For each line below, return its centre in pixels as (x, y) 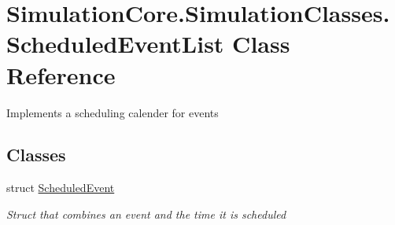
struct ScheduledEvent (61, 188)
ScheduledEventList (115, 44)
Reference (61, 74)
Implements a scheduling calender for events (113, 112)
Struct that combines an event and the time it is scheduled (146, 214)
